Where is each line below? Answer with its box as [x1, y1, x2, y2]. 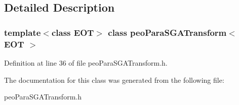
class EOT [51, 26, 94, 38]
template [4, 26, 41, 38]
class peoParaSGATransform [108, 26, 227, 38]
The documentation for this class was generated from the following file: [4, 74, 224, 85]
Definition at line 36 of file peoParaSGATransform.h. [4, 57, 168, 68]
